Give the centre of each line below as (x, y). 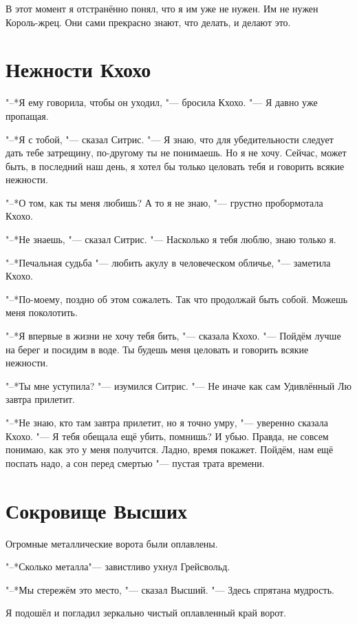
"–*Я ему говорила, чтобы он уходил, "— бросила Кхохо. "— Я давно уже (162, 102)
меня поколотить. (42, 312)
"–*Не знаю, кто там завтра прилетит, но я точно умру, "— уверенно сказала (167, 422)
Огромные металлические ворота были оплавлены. (112, 543)
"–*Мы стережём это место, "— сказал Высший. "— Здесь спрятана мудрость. (170, 589)
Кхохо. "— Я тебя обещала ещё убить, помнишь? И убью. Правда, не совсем (167, 436)
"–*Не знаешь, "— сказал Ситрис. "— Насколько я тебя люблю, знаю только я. (171, 239)
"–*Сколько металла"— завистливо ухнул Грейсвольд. (118, 566)
